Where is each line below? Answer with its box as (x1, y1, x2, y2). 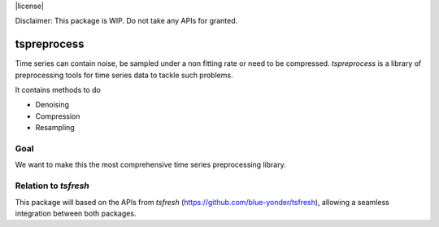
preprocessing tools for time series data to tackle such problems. (15, 70, 233, 80)
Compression (35, 111, 80, 121)
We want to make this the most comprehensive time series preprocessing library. (15, 159, 286, 170)
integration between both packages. (15, 208, 137, 218)
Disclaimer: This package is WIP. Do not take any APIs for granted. (15, 16, 238, 26)
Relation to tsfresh (15, 180, 89, 191)
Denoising (35, 100, 69, 110)
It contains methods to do (15, 85, 101, 95)
